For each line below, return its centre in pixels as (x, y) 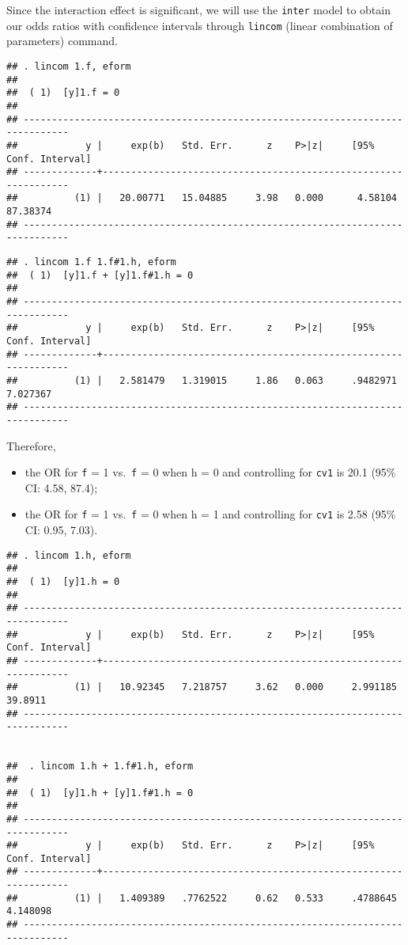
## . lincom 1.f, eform (69, 66)
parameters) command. (62, 41)
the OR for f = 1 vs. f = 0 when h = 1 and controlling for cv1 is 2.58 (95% (210, 514)
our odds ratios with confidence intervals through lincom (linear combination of (200, 25)
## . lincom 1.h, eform (69, 555)
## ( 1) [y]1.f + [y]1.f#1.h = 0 (100, 275)
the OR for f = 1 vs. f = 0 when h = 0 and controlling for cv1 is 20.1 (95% (210, 472)
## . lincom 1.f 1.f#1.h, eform (91, 262)
